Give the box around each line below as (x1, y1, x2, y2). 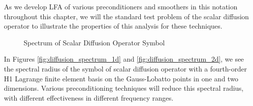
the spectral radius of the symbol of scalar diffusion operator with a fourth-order (4, 63, 247, 73)
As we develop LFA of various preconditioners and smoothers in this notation (4, 1, 238, 11)
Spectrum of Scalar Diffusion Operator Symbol (24, 37, 165, 47)
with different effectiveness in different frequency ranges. (4, 92, 174, 103)
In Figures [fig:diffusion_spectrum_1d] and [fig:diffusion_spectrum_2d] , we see (4, 54, 244, 64)
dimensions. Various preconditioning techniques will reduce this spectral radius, (4, 83, 244, 93)
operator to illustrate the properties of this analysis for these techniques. (4, 21, 222, 31)
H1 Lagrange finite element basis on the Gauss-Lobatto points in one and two (4, 73, 239, 83)
